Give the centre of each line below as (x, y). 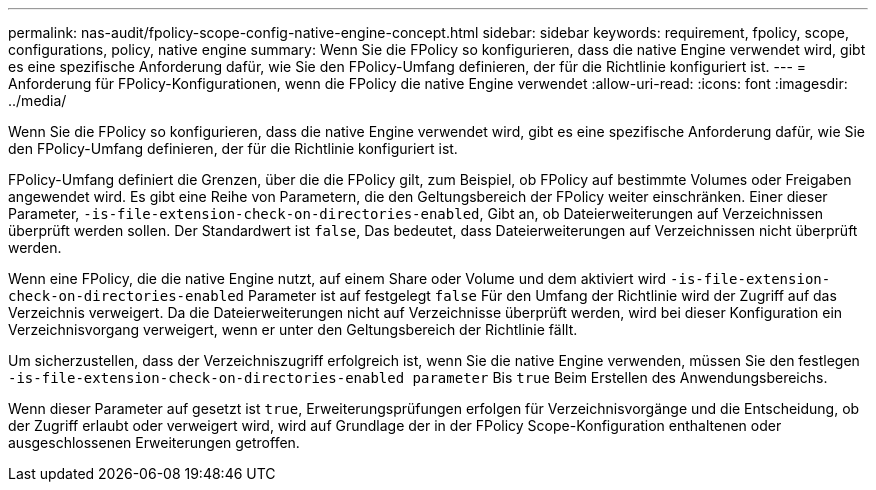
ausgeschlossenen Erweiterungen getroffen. (154, 442)
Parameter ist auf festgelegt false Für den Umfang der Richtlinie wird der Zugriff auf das (542, 295)
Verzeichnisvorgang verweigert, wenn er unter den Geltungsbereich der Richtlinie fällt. (293, 329)
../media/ (37, 100)
